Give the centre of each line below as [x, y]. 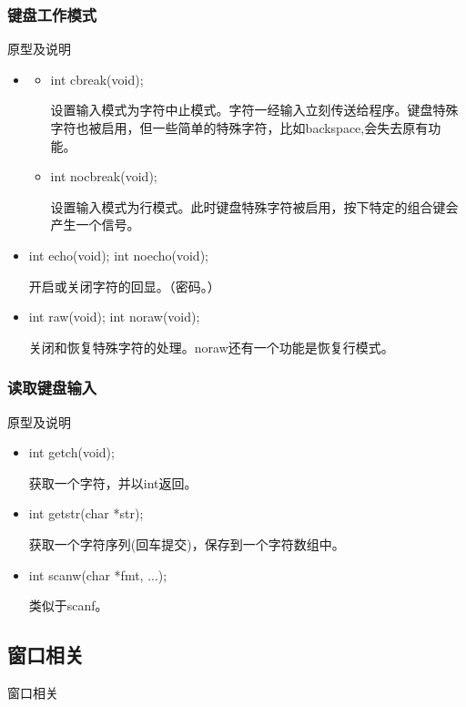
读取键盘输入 [52, 388]
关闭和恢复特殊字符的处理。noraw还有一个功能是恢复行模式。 [211, 347]
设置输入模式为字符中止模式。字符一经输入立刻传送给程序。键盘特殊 [254, 110]
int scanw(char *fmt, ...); [98, 574]
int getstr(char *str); [86, 513]
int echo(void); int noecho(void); [118, 255]
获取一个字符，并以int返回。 [113, 482]
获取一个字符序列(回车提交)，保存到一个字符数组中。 [187, 543]
